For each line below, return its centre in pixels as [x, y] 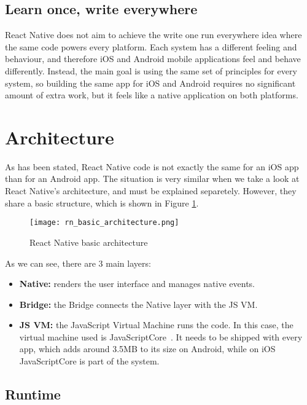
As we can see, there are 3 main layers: [78, 263]
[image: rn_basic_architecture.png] [104, 223]
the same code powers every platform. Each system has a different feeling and [151, 46]
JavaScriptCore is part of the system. [89, 361]
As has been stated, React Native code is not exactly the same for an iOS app [152, 166]
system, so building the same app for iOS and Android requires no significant [150, 83]
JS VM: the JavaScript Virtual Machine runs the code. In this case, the [156, 325]
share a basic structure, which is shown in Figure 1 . [102, 202]
